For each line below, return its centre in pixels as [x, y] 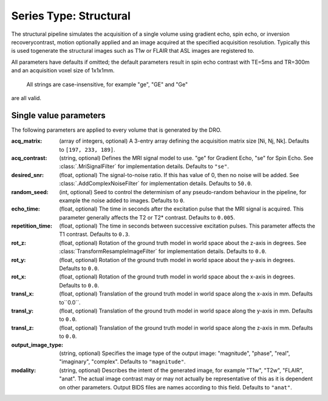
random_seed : [30, 192]
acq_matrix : [27, 141]
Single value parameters [58, 115]
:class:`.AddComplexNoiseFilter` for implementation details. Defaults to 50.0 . [155, 184]
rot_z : [19, 243]
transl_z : [22, 328]
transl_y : [22, 311]
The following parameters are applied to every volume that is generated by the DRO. [116, 130]
